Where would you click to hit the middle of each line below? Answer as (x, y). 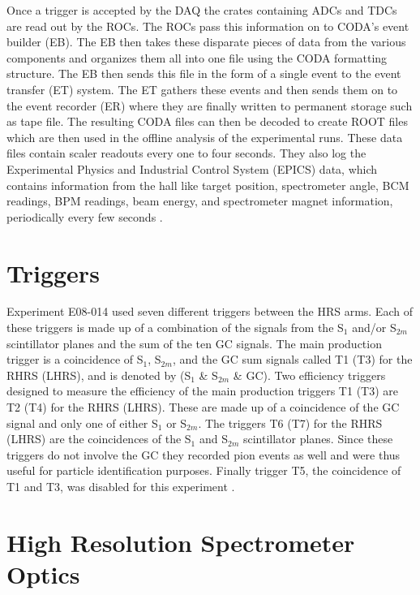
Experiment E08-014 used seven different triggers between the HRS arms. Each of (210, 311)
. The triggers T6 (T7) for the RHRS (290, 423)
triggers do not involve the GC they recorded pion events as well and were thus (204, 454)
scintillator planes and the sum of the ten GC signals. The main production (194, 343)
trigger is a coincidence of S (75, 359)
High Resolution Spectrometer (181, 542)
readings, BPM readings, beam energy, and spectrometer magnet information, (200, 201)
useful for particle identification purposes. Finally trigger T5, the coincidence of (204, 470)
